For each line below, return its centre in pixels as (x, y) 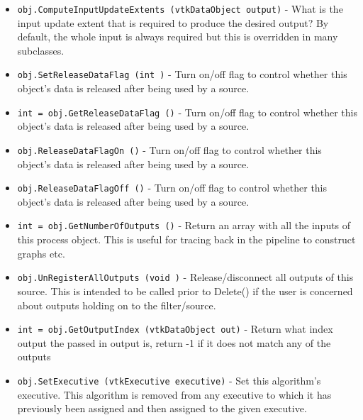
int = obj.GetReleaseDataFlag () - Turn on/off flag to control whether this (187, 112)
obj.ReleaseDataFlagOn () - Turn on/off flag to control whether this (169, 149)
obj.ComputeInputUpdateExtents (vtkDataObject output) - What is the (180, 9)
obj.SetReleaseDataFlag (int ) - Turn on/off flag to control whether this (182, 74)
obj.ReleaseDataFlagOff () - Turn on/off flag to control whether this (172, 188)
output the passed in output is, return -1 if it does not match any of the (174, 342)
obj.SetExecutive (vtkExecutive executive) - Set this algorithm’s (169, 380)
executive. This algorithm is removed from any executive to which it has (174, 394)
